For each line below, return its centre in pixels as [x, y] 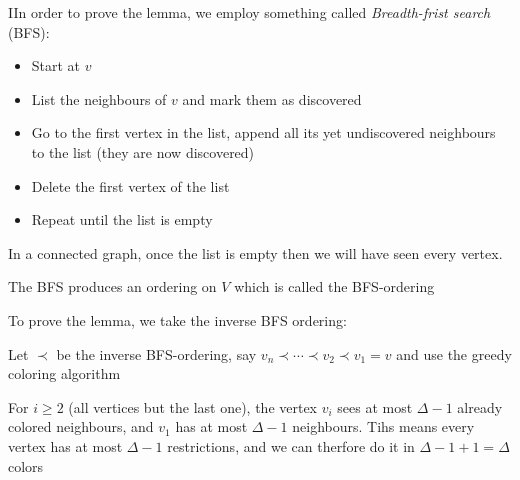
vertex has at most [65, 445]
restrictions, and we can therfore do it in [291, 445]
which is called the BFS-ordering [334, 286]
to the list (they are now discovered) [143, 151]
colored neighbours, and [81, 426]
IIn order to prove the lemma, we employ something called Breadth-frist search [249, 12]
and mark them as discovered [272, 98]
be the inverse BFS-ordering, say [156, 353]
